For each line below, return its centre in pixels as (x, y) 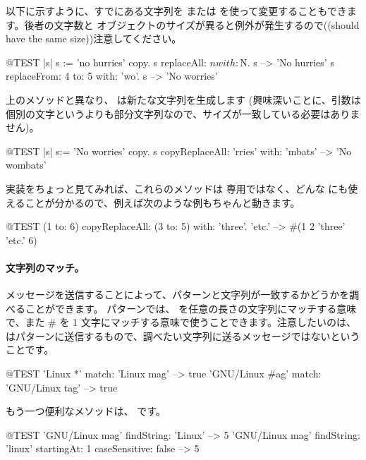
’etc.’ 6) (22, 240)
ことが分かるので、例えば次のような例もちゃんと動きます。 (163, 202)
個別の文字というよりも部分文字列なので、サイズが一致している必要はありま (183, 113)
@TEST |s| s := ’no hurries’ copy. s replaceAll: (106, 62)
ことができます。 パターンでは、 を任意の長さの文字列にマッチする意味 (191, 308)
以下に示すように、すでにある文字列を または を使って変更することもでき (176, 11)
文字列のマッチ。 (45, 267)
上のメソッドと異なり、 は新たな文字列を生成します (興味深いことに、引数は (183, 99)
